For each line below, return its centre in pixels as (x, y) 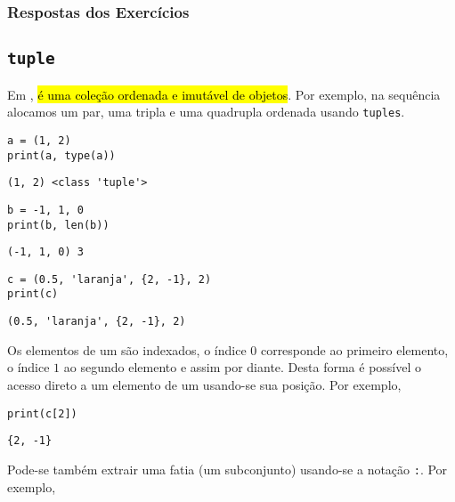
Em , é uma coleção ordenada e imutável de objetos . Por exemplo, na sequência (224, 94)
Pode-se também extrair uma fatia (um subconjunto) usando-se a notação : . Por (227, 469)
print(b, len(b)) (58, 225)
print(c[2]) (42, 413)
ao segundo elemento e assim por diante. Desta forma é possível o (242, 367)
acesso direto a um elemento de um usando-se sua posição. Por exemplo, (204, 384)
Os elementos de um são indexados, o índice (127, 349)
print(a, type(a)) (61, 155)
